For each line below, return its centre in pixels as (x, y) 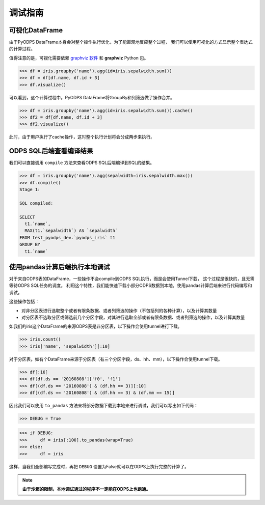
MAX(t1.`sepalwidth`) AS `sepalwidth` (71, 231)
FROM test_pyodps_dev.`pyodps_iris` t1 (67, 238)
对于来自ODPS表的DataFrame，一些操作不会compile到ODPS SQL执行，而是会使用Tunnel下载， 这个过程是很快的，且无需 (132, 279)
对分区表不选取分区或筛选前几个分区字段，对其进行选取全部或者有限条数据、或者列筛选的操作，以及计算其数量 (133, 317)
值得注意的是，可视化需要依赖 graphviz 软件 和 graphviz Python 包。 (79, 58)
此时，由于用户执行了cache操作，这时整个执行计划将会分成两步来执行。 (82, 137)
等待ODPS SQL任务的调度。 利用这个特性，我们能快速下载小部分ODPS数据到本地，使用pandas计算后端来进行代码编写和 (131, 285)
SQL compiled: (36, 203)
